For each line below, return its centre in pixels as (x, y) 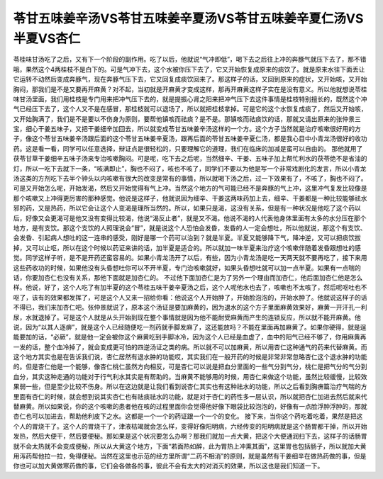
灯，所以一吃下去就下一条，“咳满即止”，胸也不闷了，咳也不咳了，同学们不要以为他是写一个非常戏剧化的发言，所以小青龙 (190, 168)
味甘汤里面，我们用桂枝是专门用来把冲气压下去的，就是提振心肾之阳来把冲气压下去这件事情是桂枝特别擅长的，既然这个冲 (190, 98)
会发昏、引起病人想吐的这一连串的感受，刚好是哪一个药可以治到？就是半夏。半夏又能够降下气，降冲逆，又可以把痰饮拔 (187, 238)
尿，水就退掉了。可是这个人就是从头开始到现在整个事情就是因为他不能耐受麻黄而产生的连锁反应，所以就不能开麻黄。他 (187, 317)
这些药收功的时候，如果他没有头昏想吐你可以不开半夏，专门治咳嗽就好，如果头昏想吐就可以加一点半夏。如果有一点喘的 (187, 267)
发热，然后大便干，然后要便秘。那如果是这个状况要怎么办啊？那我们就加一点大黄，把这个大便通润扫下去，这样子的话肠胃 (190, 436)
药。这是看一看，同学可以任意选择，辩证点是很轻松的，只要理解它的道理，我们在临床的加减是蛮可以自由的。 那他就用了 (188, 148)
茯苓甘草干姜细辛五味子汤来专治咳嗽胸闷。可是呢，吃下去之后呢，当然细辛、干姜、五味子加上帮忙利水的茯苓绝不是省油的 (190, 159)
